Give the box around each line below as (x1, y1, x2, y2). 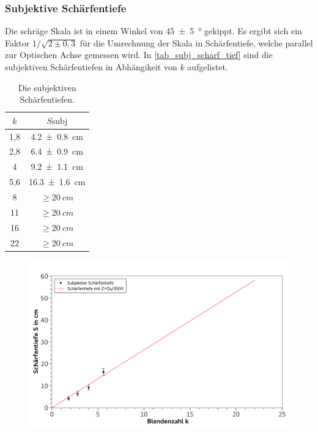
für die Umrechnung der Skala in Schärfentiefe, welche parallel (79, 36, 313, 49)
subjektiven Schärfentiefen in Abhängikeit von (5, 60, 177, 73)
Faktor (5, 36, 30, 49)
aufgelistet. (187, 60, 228, 73)
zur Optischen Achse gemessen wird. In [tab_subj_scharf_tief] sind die (5, 48, 273, 61)
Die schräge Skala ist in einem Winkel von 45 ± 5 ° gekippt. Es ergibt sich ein (5, 24, 302, 37)
